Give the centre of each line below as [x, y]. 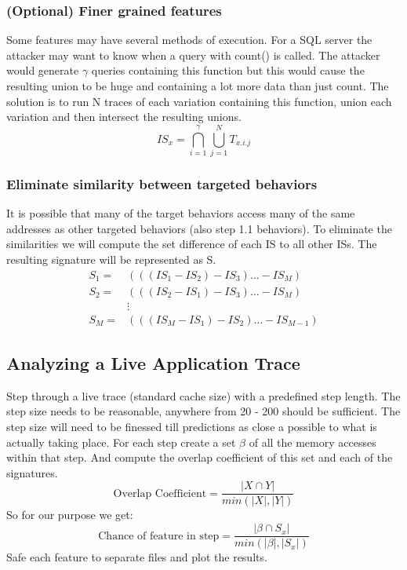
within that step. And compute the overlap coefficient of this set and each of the [200, 457]
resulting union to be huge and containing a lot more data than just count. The [198, 86]
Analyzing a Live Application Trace [153, 363]
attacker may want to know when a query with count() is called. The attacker [193, 55]
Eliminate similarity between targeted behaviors [162, 183]
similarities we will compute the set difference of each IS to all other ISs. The [192, 244]
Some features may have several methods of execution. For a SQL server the [189, 40]
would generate [43, 70]
